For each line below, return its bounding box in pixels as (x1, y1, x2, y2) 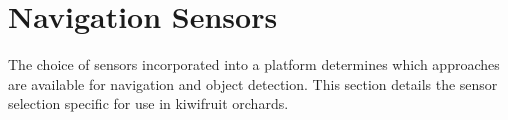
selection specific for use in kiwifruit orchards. (8, 93, 289, 114)
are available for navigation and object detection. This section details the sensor (8, 73, 498, 94)
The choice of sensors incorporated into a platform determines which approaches (8, 54, 500, 75)
